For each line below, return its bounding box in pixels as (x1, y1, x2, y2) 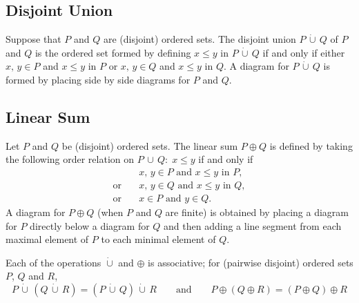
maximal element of (6, 232, 89, 246)
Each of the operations (6, 255, 101, 269)
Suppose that (6, 32, 61, 46)
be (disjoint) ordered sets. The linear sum (61, 138, 238, 153)
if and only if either (262, 45, 345, 59)
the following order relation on (6, 152, 135, 166)
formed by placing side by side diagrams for (6, 72, 191, 86)
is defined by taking (269, 138, 353, 153)
